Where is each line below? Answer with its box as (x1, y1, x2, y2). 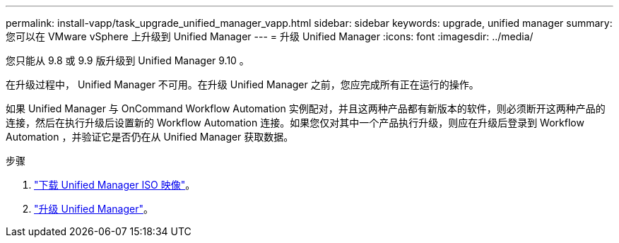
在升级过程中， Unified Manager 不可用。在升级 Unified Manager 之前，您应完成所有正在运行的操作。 (6, 78, 479, 90)
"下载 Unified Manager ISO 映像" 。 (34, 179, 196, 191)
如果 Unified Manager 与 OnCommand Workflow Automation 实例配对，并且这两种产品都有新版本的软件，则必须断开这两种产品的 (6, 102, 606, 114)
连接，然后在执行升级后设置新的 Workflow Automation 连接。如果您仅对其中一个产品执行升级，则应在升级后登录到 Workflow (6, 117, 584, 129)
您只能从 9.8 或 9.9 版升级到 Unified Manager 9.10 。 (6, 54, 249, 66)
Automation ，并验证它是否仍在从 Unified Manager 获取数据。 (6, 131, 294, 143)
